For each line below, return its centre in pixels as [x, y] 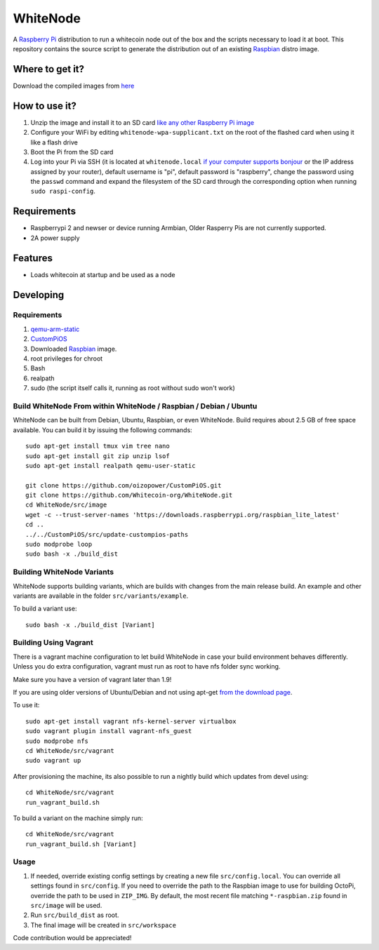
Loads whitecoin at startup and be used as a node [103, 274]
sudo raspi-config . [63, 191]
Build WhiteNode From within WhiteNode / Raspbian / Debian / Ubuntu [135, 406]
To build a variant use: [45, 609]
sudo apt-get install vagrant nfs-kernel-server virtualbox [131, 721]
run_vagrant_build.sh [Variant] [81, 844]
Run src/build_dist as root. [75, 915]
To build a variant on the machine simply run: [78, 818]
